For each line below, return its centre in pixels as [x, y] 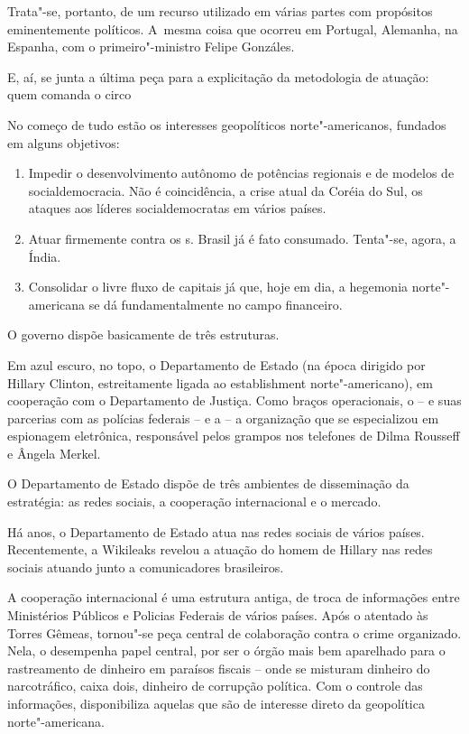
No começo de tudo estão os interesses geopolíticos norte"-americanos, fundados [227, 124]
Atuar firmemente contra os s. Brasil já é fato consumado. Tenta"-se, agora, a [242, 238]
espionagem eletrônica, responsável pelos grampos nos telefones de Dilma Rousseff [234, 436]
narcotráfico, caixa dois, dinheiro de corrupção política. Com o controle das [215, 686]
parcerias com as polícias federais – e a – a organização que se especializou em [223, 418]
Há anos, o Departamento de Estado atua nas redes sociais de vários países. [216, 531]
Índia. [45, 256]
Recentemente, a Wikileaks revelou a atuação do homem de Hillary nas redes [220, 549]
